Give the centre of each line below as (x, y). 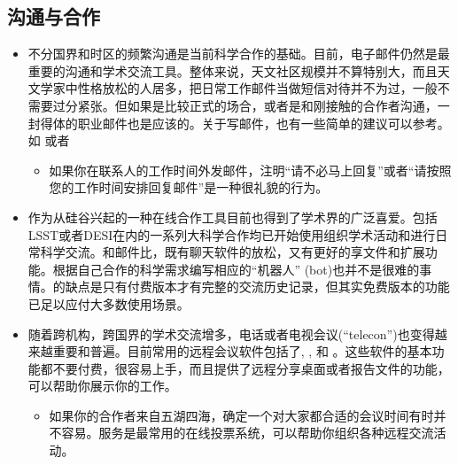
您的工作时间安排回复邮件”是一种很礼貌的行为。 (189, 187)
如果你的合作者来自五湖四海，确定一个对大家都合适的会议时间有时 (241, 415)
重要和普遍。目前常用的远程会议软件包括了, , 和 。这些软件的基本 (242, 351)
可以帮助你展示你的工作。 (102, 386)
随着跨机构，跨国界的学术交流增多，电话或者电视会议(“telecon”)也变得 (231, 333)
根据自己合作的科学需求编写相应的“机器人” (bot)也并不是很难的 (236, 269)
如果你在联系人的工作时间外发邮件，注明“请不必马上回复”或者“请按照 (250, 170)
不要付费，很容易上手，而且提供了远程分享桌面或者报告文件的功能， (251, 368)
